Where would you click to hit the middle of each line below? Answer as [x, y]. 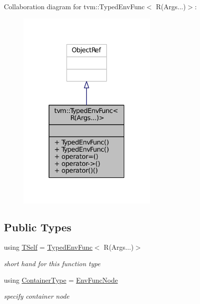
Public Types [38, 227]
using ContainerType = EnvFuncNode [61, 280]
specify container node [37, 296]
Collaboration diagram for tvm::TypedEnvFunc [74, 6]
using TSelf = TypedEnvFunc [48, 247]
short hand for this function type [52, 264]
